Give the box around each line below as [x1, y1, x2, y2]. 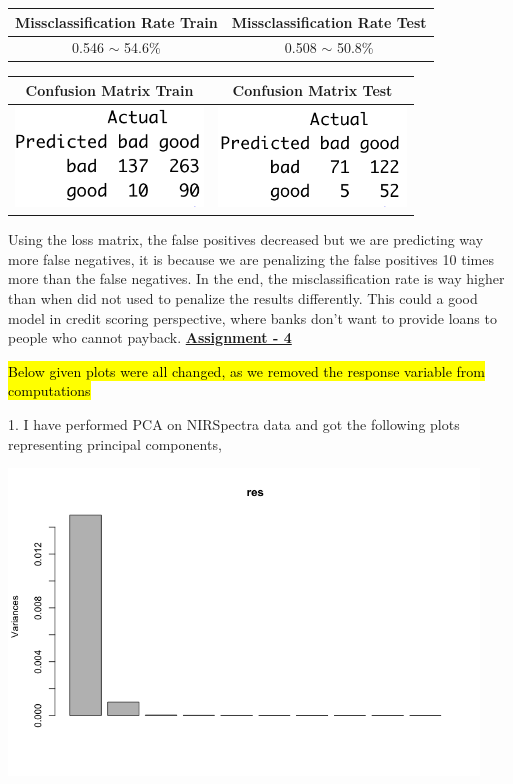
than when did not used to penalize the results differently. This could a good [8, 287, 478, 308]
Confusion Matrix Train [25, 79, 194, 100]
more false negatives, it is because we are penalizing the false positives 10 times [8, 248, 494, 269]
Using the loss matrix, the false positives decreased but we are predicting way [8, 229, 484, 250]
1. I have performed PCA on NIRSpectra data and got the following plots [8, 413, 460, 434]
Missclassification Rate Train [15, 11, 218, 32]
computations [8, 380, 91, 401]
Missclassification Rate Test [231, 11, 427, 32]
